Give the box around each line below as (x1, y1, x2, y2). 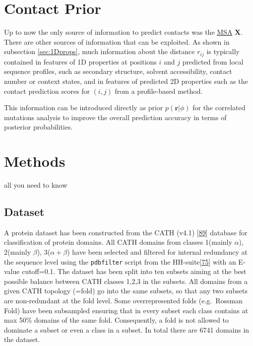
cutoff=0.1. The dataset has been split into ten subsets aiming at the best (22, 266, 247, 277)
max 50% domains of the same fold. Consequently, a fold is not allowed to (4, 315, 229, 325)
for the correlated (192, 102, 246, 113)
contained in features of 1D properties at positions (4, 56, 157, 67)
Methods (4, 151, 65, 171)
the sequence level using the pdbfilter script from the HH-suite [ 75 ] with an (4, 256, 236, 267)
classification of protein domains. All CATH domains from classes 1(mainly (4, 237, 232, 247)
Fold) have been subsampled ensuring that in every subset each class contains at (4, 305, 249, 315)
